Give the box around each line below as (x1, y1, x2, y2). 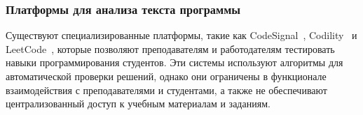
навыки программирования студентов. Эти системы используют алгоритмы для (6, 55, 343, 70)
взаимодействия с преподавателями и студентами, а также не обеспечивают (6, 82, 327, 97)
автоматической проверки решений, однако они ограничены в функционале (6, 69, 327, 83)
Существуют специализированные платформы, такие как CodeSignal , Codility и (6, 28, 357, 43)
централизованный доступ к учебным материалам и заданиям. (6, 96, 270, 111)
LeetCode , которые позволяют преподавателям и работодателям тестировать (6, 41, 335, 56)
